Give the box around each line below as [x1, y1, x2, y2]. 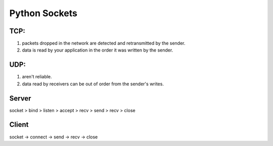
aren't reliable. [22, 74, 53, 80]
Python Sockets [9, 8, 78, 19]
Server [9, 94, 31, 103]
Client [9, 120, 29, 129]
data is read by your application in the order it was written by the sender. [22, 47, 173, 53]
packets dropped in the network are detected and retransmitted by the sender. [22, 40, 186, 46]
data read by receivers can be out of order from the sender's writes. [22, 81, 164, 87]
